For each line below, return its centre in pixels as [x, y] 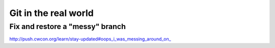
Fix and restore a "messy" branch [67, 26]
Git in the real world [52, 13]
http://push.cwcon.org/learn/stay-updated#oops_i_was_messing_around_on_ [90, 39]
